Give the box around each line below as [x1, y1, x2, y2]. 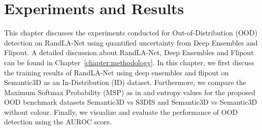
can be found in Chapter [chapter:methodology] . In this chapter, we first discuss [4, 57, 254, 67]
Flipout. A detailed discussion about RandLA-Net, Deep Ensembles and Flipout [4, 47, 254, 58]
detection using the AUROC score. [4, 116, 112, 127]
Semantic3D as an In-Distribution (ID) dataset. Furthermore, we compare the [4, 77, 246, 88]
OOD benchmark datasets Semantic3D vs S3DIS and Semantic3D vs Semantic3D [4, 97, 257, 107]
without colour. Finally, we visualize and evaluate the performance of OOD [4, 106, 238, 117]
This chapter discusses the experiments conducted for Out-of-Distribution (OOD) [4, 27, 257, 38]
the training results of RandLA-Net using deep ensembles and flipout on [4, 67, 229, 77]
